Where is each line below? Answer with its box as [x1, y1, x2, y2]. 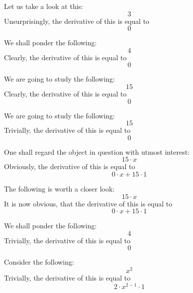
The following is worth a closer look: [4, 183, 115, 194]
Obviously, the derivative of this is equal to [4, 161, 135, 172]
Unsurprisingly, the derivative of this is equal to [4, 15, 150, 26]
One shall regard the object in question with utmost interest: [4, 146, 190, 157]
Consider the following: [4, 257, 74, 267]
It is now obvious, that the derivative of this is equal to [4, 198, 173, 208]
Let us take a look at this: [4, 1, 83, 11]
